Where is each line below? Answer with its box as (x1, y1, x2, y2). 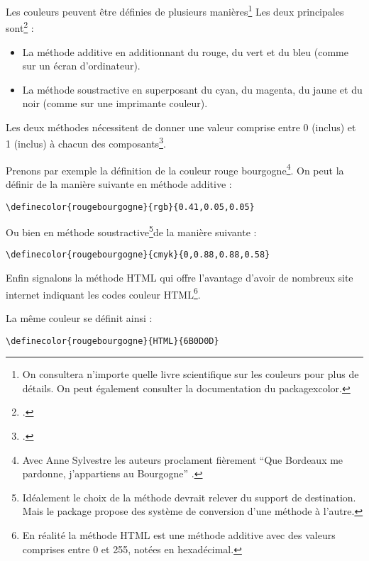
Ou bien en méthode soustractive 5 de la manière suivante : (6, 223, 257, 239)
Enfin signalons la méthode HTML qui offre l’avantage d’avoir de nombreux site (6, 270, 353, 285)
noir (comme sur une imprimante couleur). (22, 96, 208, 111)
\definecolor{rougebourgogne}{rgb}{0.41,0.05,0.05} (6, 201, 255, 212)
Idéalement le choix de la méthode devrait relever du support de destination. (22, 489, 356, 504)
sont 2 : (6, 18, 34, 35)
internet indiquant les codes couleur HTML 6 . (6, 284, 201, 301)
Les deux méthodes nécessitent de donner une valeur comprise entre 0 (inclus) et (6, 119, 356, 134)
